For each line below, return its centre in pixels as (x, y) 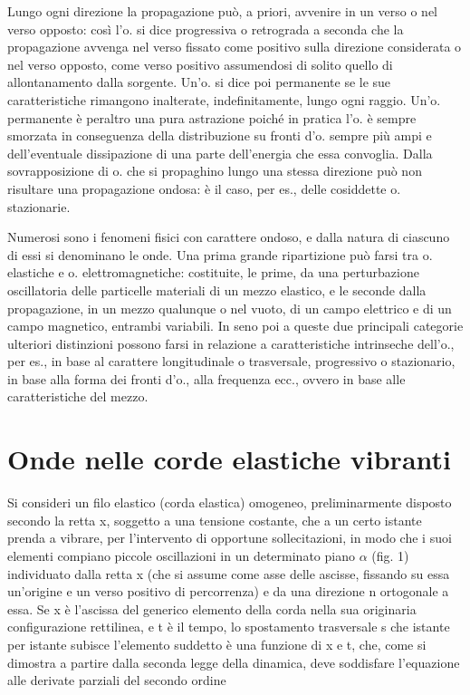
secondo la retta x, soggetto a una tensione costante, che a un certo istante (215, 520)
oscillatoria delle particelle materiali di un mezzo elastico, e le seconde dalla (217, 290)
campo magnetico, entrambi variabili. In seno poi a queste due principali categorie (235, 326)
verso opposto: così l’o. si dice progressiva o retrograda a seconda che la (206, 29)
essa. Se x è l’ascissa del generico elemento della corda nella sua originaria (212, 608)
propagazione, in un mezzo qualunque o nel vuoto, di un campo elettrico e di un (230, 308)
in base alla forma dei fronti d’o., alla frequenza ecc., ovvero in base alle (206, 378)
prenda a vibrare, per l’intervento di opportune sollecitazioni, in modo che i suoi (230, 538)
